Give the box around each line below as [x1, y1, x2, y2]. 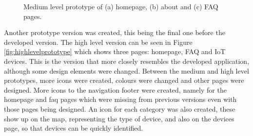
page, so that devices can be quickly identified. [4, 123, 143, 133]
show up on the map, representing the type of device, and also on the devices [4, 113, 234, 123]
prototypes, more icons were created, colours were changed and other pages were [4, 75, 244, 85]
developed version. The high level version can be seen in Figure [4, 37, 193, 47]
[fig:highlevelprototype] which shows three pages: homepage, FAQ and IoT [4, 46, 226, 57]
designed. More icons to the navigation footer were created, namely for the [4, 84, 227, 95]
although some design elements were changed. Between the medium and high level [4, 65, 249, 76]
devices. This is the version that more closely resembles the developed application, [4, 56, 250, 66]
